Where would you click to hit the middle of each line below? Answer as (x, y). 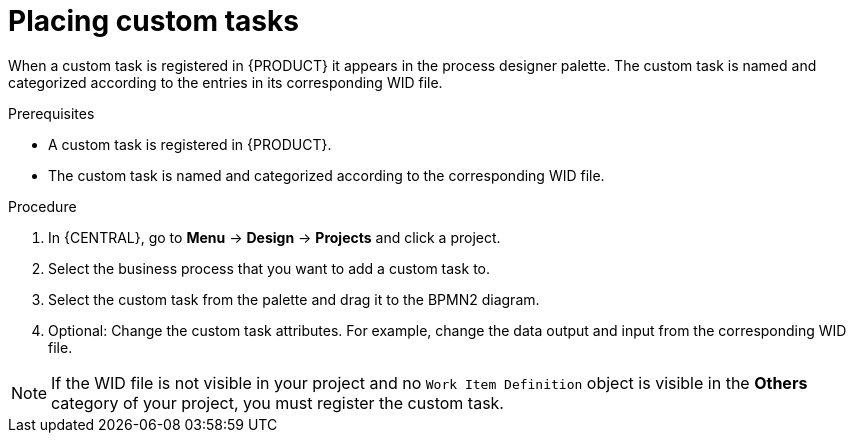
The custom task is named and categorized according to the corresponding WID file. (326, 175)
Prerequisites (51, 113)
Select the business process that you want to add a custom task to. (269, 268)
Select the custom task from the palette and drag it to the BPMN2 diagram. (294, 299)
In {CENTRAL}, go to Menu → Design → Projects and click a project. (274, 237)
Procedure (42, 206)
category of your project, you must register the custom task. (277, 402)
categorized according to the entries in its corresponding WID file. (225, 82)
